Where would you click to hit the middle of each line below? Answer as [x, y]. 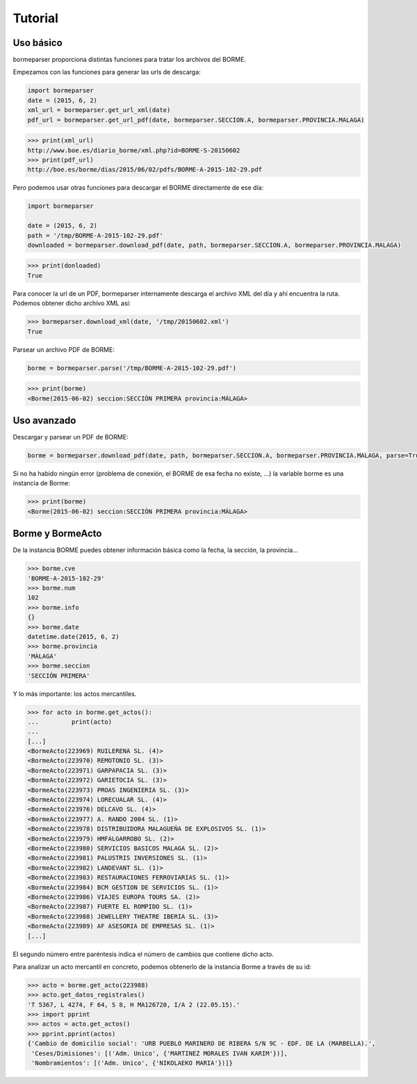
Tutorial [36, 18]
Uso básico [38, 43]
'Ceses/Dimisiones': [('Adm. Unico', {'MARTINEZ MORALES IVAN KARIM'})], [160, 1053]
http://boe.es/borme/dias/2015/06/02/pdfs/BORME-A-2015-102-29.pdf [145, 170]
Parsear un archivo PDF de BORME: [64, 349]
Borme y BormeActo [57, 534]
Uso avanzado [44, 420]
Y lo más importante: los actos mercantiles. [75, 694]
